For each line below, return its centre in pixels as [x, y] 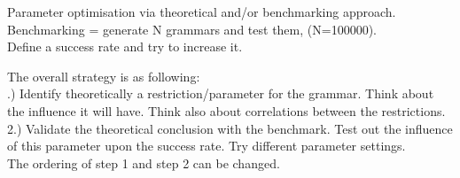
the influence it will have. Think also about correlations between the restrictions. [226, 110]
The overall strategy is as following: [104, 76]
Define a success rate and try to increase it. [125, 46]
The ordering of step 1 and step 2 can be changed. [144, 163]
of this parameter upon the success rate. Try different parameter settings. [207, 146]
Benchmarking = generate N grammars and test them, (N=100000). [192, 29]
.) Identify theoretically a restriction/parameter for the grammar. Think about [221, 93]
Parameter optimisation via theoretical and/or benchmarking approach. [202, 12]
